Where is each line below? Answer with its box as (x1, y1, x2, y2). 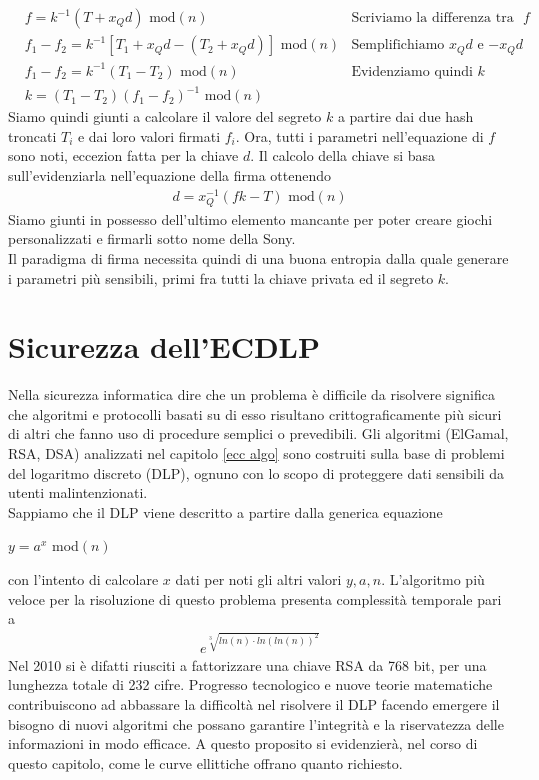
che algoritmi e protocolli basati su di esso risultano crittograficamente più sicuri (8, 403, 502, 424)
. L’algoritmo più (381, 569, 485, 590)
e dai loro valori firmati (77, 125, 221, 146)
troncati (8, 125, 57, 146)
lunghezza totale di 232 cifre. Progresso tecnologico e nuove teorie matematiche (8, 674, 493, 695)
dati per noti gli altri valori (175, 569, 342, 590)
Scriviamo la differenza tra (351, 11, 514, 26)
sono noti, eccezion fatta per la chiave (8, 145, 239, 166)
